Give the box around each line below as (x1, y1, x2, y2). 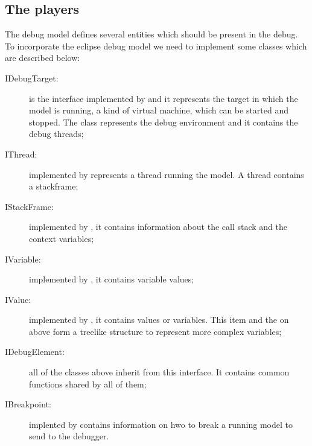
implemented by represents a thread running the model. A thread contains (29, 168, 304, 180)
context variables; (29, 232, 94, 244)
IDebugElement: (5, 345, 65, 358)
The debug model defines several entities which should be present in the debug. (5, 28, 298, 40)
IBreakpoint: (5, 398, 51, 410)
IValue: (5, 293, 31, 305)
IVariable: (5, 252, 41, 265)
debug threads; (29, 127, 84, 140)
